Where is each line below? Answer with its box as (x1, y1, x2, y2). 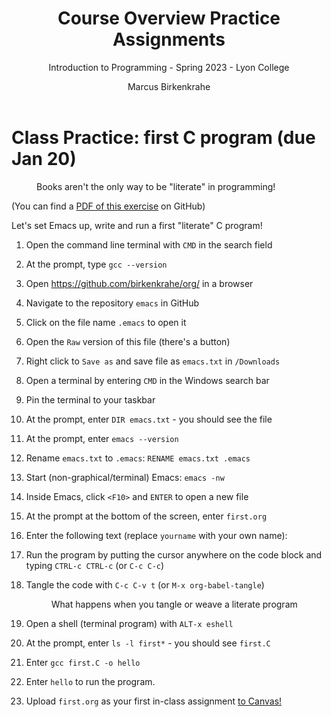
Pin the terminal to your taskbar (25, 393, 156, 406)
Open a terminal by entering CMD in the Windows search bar (25, 374, 270, 386)
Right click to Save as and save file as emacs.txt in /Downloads (25, 355, 281, 367)
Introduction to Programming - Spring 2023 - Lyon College (48, 61, 290, 73)
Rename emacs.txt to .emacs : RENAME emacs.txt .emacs (25, 452, 251, 464)
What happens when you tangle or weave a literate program (50, 598, 298, 610)
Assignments (112, 28, 226, 51)
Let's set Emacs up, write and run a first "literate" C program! (11, 219, 263, 231)
